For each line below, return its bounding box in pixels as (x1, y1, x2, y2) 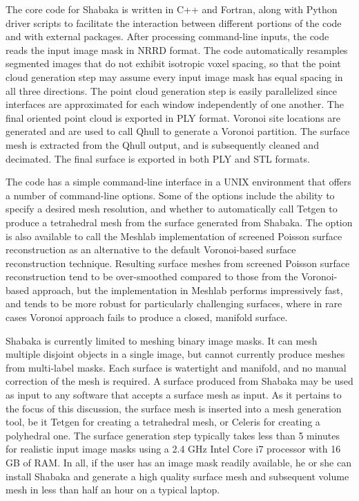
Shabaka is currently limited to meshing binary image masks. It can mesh (6, 333, 318, 347)
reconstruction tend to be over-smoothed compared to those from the (6, 269, 298, 284)
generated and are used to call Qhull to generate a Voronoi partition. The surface (6, 124, 350, 138)
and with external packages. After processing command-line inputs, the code (6, 29, 329, 44)
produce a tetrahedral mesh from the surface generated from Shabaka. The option (6, 215, 353, 229)
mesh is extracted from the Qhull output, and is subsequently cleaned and (6, 137, 319, 152)
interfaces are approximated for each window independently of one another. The (6, 97, 344, 111)
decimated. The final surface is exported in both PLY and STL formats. (6, 151, 310, 165)
